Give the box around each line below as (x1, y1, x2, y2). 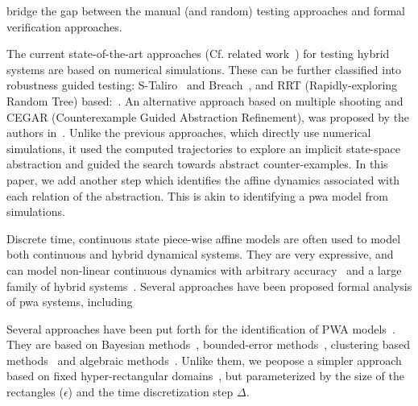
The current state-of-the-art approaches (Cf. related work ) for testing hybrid (6, 45, 390, 62)
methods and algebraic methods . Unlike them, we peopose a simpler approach (6, 351, 402, 368)
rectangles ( (6, 383, 64, 400)
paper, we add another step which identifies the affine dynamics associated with (6, 171, 400, 188)
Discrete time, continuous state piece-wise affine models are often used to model (6, 230, 401, 246)
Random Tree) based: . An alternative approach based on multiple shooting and (6, 92, 404, 109)
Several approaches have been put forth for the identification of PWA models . (6, 320, 395, 337)
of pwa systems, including (6, 293, 133, 310)
